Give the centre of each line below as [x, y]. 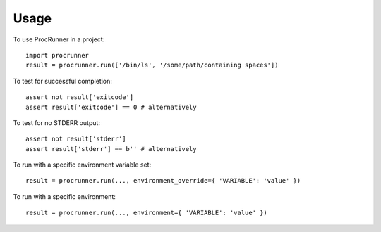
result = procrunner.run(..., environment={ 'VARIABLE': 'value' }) [146, 213]
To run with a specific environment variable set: [82, 165]
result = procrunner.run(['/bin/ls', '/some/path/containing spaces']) [152, 65]
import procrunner [58, 55]
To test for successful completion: [63, 81]
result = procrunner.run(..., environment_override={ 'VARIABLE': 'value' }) [163, 181]
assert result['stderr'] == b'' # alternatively [111, 149]
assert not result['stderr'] [76, 139]
